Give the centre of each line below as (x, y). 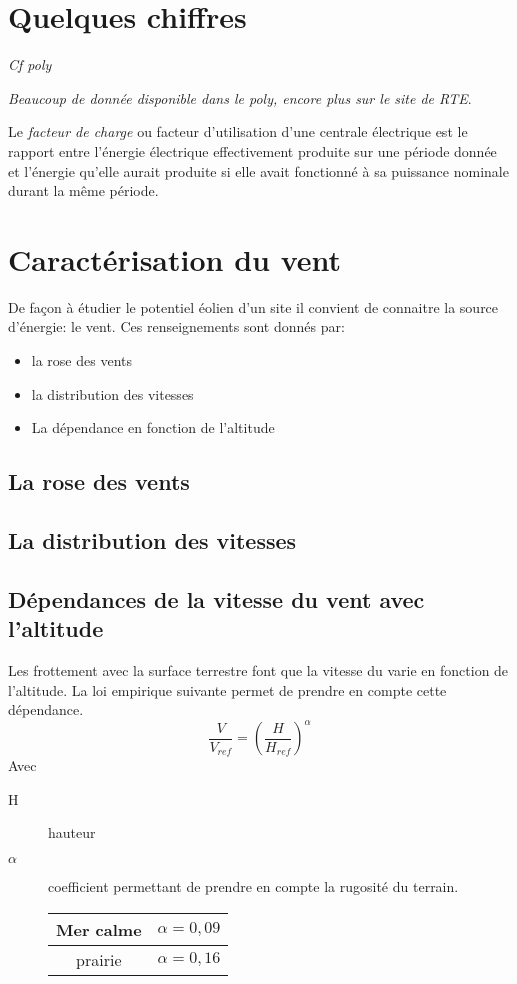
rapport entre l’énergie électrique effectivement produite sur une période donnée (252, 150)
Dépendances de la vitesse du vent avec (216, 598)
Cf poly (30, 64)
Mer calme (99, 929)
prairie (99, 959)
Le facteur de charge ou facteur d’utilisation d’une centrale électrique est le (238, 131)
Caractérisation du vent (175, 258)
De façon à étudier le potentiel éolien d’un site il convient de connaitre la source (253, 306)
